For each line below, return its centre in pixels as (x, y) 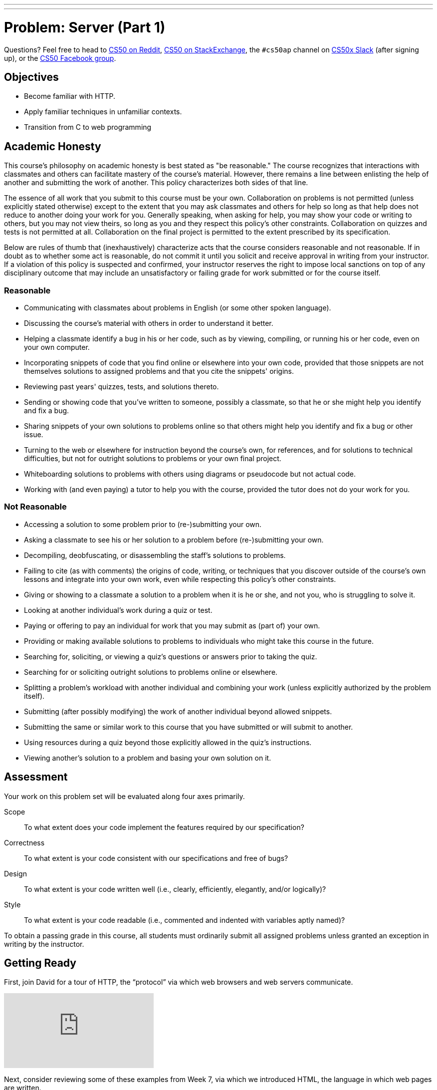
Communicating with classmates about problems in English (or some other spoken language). (178, 307)
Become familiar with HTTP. (70, 96)
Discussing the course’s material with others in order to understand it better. (149, 323)
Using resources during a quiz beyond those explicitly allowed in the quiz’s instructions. (168, 742)
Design (15, 873)
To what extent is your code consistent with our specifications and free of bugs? (156, 858)
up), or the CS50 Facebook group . (60, 58)
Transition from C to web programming (88, 127)
